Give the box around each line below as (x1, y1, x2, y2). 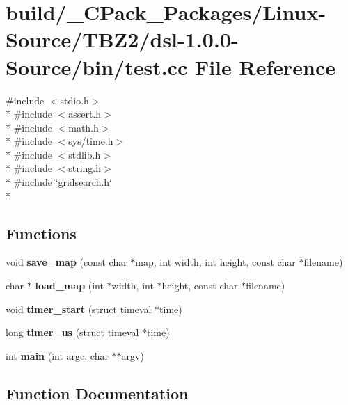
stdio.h (60, 93, 89, 107)
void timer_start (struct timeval (6, 301, 152, 316)
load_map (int (35, 278, 104, 293)
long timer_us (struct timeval (6, 325, 139, 340)
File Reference (194, 52, 336, 81)
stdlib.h (68, 147, 101, 161)
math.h (68, 120, 99, 134)
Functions (6, 222, 77, 244)
